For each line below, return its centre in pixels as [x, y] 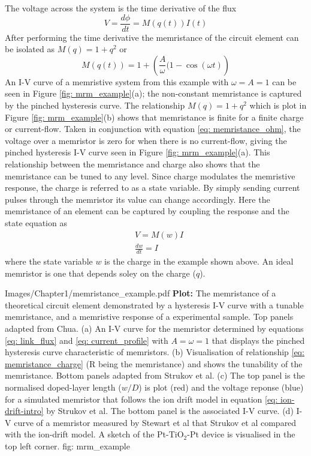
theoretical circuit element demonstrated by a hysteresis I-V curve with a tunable [154, 304]
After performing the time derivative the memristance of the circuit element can [152, 37]
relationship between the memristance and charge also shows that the [132, 164]
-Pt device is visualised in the [241, 434]
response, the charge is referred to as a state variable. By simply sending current [153, 187]
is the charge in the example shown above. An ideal [199, 261]
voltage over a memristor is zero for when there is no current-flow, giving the [146, 140]
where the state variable [49, 261]
